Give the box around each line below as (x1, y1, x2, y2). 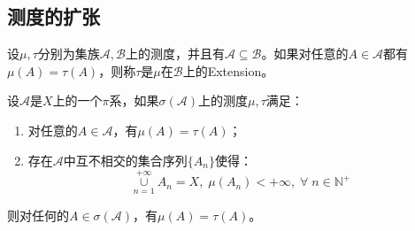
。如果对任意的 (261, 44, 349, 63)
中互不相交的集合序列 (63, 150, 188, 169)
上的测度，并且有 (125, 44, 225, 63)
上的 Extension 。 (182, 61, 274, 80)
